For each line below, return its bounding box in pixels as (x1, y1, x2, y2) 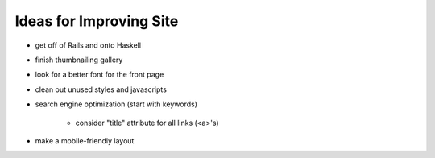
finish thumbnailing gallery (35, 55, 123, 64)
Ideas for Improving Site (14, 12, 179, 30)
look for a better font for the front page (35, 69, 164, 80)
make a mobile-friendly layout (35, 135, 135, 145)
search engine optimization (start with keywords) (35, 99, 197, 109)
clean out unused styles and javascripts (35, 85, 167, 94)
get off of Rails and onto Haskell (35, 40, 141, 50)
